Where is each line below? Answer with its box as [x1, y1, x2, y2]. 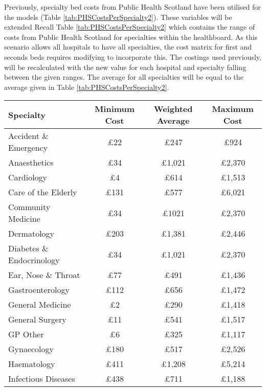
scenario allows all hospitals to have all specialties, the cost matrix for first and [4, 41, 252, 52]
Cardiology [8, 171, 48, 183]
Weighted [153, 103, 193, 115]
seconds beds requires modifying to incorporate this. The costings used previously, [4, 51, 261, 62]
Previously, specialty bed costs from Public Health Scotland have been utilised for [4, 2, 261, 12]
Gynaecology [8, 343, 54, 355]
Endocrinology [8, 254, 60, 266]
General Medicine [8, 298, 71, 311]
